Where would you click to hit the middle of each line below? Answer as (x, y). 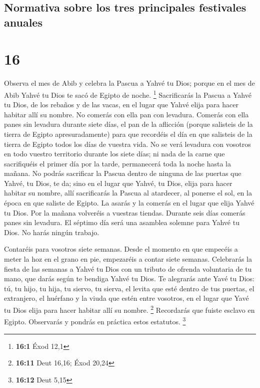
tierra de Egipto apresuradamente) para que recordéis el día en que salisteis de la (128, 134)
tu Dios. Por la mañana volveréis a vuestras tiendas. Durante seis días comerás (125, 212)
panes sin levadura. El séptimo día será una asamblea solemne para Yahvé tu (122, 222)
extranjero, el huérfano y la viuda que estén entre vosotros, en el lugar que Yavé (126, 298)
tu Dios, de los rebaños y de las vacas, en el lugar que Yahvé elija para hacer (121, 105)
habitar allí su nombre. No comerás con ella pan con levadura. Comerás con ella (126, 114)
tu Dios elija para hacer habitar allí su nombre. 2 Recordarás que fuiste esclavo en (129, 309)
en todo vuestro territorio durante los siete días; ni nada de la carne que (114, 154)
